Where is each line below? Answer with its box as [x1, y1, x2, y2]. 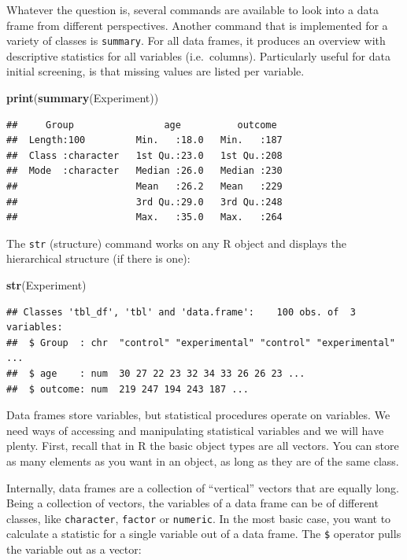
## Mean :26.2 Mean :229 [6, 181, 283, 192]
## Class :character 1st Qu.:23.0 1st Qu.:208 [6, 149, 283, 161]
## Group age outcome [6, 119, 277, 131]
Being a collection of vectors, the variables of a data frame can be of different [6, 495, 379, 511]
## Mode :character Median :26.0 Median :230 [6, 165, 283, 177]
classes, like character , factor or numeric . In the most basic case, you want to [6, 510, 391, 526]
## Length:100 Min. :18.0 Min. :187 [6, 134, 283, 146]
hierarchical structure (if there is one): [6, 250, 191, 267]
